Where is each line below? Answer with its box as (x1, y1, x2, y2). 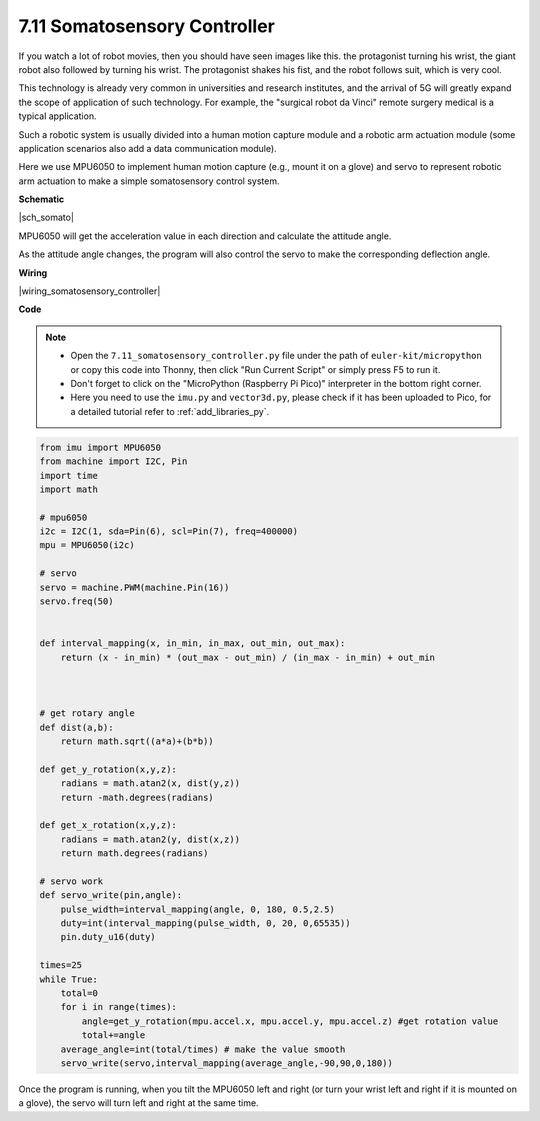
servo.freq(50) (39, 596, 114, 607)
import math (39, 483, 99, 495)
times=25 (39, 960, 83, 971)
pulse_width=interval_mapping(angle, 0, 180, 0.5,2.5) (60, 903, 335, 915)
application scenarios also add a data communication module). (18, 142, 277, 154)
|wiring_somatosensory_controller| (18, 285, 161, 297)
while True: (39, 973, 99, 985)
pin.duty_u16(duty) (60, 931, 157, 943)
